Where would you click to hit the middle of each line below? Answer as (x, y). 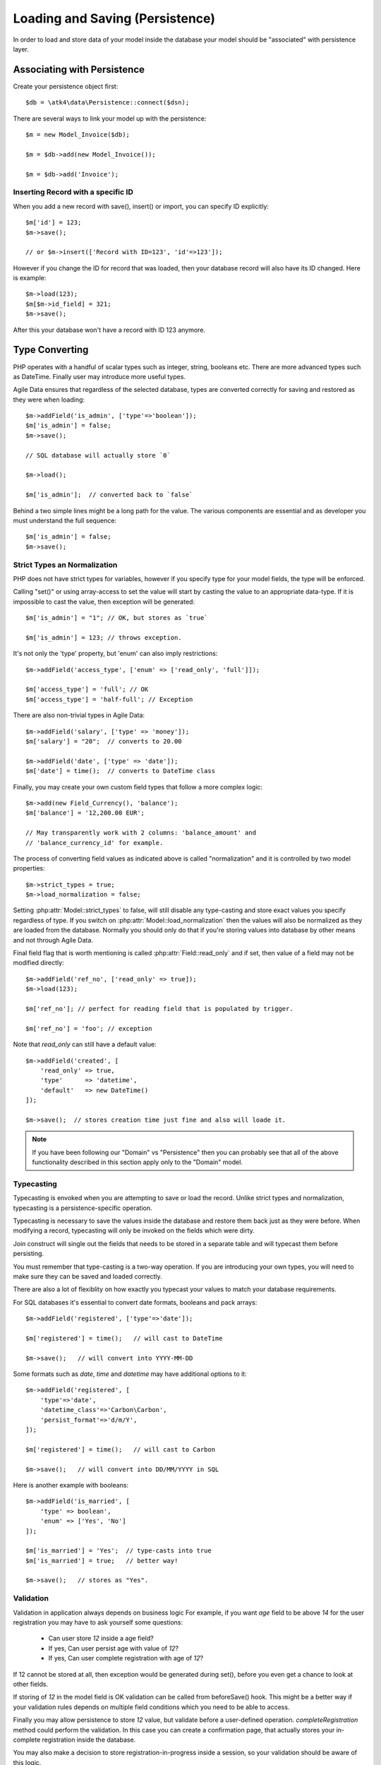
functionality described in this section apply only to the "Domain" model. (138, 1162)
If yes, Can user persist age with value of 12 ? (114, 1648)
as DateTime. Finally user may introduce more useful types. (99, 376)
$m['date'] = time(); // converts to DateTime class (120, 771)
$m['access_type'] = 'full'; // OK (87, 689)
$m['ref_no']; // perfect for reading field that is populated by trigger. (159, 1009)
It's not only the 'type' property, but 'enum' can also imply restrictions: (115, 654)
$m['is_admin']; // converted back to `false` (109, 495)
